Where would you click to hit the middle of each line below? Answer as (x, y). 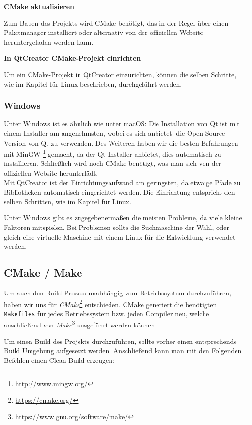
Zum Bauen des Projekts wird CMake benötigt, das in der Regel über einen (116, 23)
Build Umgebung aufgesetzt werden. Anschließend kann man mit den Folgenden (123, 351)
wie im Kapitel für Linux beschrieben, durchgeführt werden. (93, 84)
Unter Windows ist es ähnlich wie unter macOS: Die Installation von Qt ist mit (122, 123)
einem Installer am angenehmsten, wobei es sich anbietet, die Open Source (115, 133)
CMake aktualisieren (39, 6)
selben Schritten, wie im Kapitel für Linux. (68, 201)
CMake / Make (43, 272)
